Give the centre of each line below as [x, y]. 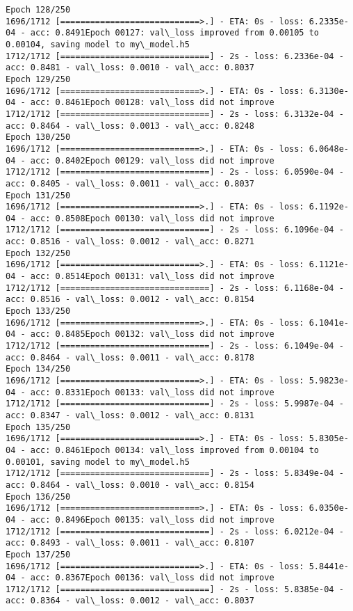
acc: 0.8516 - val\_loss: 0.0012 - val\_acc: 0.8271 [130, 242]
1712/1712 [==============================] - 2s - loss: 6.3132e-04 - [175, 114]
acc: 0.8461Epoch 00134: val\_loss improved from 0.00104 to [175, 450]
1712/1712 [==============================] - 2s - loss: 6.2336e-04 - [175, 56]
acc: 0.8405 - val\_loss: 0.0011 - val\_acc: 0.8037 [130, 183]
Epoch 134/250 [38, 369]
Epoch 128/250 [38, 10]
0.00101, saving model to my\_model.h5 [98, 462]
